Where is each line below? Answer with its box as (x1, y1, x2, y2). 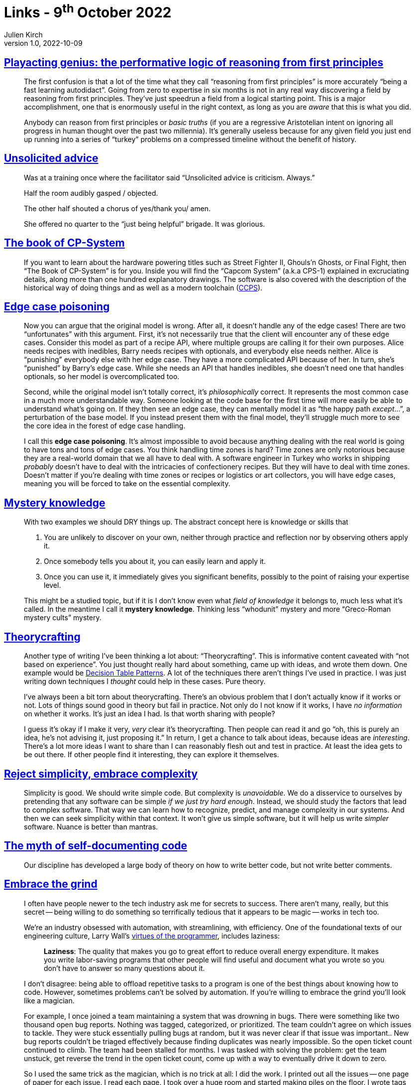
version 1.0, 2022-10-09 (4, 39, 83, 48)
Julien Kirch (4, 30, 43, 39)
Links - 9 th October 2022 (4, 1, 172, 21)
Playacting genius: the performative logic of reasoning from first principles (4, 56, 384, 69)
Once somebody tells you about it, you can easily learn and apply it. (44, 557, 266, 566)
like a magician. (24, 996, 75, 1005)
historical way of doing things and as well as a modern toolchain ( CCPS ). (24, 283, 263, 292)
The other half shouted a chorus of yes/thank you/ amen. (24, 204, 211, 213)
